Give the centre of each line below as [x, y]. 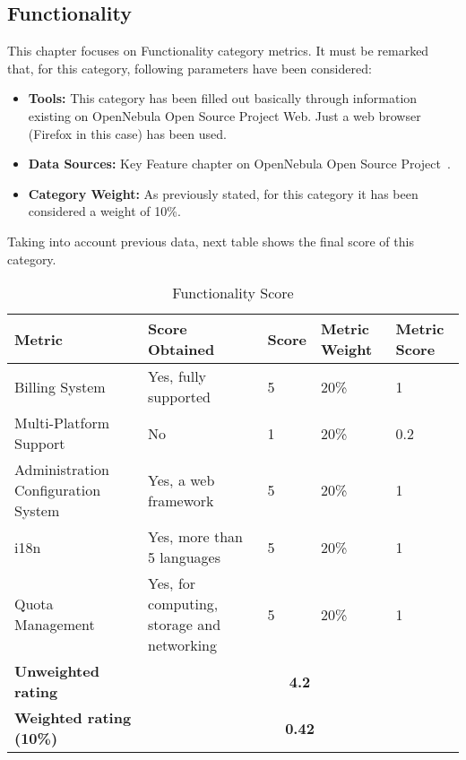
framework [181, 500]
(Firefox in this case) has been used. [127, 133]
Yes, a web [181, 479]
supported [179, 397]
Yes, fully [177, 376]
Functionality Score [233, 293]
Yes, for [172, 583]
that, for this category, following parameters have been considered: [190, 68]
